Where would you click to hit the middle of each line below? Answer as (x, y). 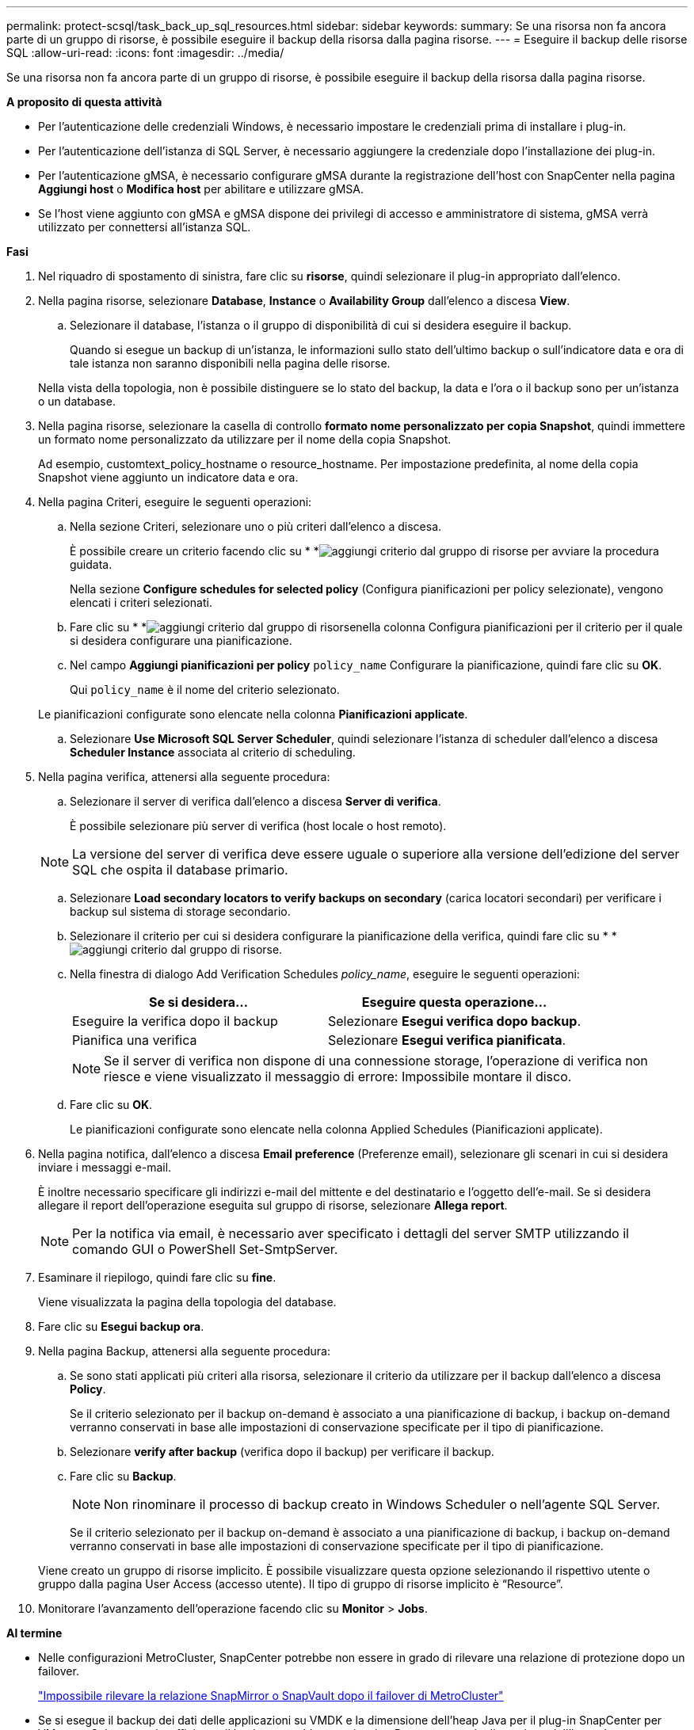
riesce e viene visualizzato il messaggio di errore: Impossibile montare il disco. (338, 1076)
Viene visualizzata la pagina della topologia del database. (187, 1302)
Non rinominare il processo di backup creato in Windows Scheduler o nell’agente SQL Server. (382, 1504)
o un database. (77, 401)
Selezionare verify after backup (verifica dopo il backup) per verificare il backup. (282, 1452)
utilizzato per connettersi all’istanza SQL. (145, 227)
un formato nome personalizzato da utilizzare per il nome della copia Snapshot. (245, 439)
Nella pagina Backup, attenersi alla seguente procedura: (184, 1351)
